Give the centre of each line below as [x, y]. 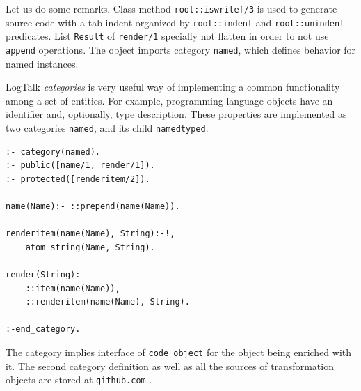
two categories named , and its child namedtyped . [107, 128]
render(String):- [46, 275]
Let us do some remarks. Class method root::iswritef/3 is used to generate [171, 8]
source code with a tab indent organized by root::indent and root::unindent [175, 22]
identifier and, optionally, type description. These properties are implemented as [176, 114]
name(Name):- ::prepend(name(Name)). [93, 207]
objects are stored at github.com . [79, 379]
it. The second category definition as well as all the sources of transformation [170, 366]
